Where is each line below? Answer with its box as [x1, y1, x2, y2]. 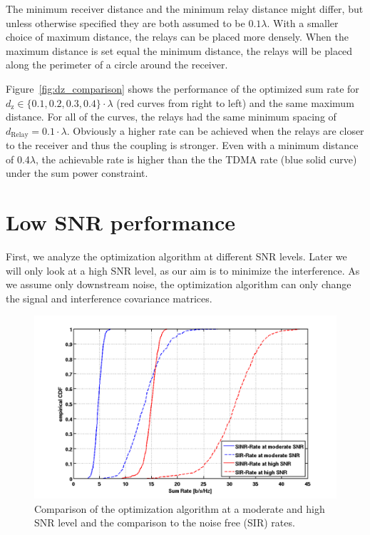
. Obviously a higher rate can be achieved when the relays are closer [66, 123, 364, 138]
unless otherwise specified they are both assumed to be [6, 15, 245, 30]
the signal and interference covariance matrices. [6, 290, 212, 305]
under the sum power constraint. [6, 165, 148, 180]
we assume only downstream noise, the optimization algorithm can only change [6, 277, 351, 292]
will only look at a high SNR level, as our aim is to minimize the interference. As [6, 263, 360, 277]
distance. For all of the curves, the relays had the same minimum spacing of [6, 109, 336, 124]
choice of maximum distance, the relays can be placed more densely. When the [6, 29, 349, 44]
